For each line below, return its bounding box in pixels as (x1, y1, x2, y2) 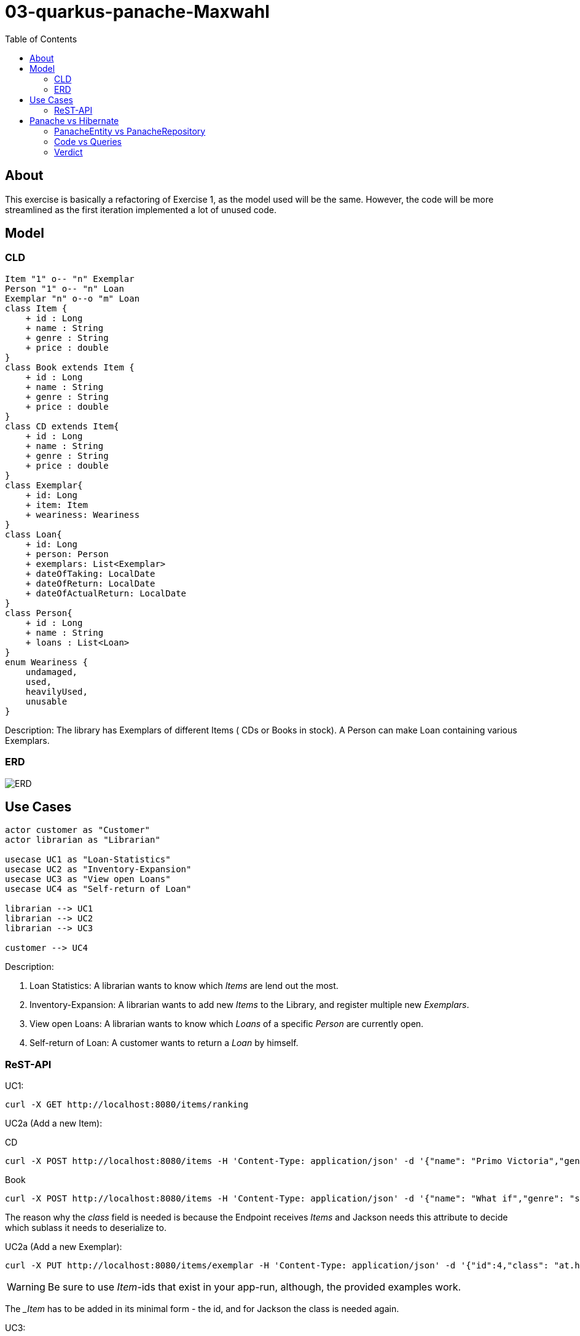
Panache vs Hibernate (29, 115, 119, 126)
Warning (7, 1281, 45, 1294)
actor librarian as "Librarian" (5, 835, 160, 845)
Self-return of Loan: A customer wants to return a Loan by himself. (29, 1037, 299, 1049)
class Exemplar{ (5, 480, 83, 490)
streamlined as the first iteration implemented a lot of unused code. (5, 204, 277, 215)
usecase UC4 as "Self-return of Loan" (5, 884, 192, 894)
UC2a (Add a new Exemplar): (5, 1241, 122, 1252)
